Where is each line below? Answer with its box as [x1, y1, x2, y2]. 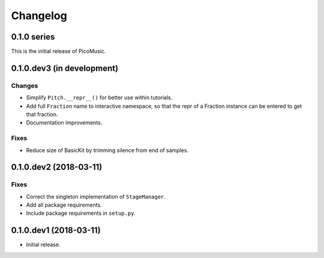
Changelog [11, 9, 67, 22]
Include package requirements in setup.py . [26, 210, 136, 217]
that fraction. [26, 111, 58, 118]
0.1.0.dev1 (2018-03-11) [11, 225, 101, 236]
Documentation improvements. [26, 119, 103, 126]
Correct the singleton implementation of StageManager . [26, 193, 166, 200]
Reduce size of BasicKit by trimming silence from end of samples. [26, 147, 189, 154]
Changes [11, 81, 38, 90]
